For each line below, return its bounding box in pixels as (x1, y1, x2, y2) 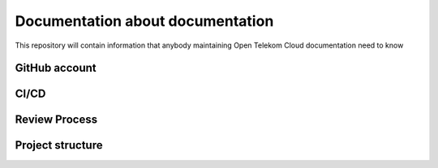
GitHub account (15, 61, 97, 75)
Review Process (15, 113, 97, 127)
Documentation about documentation (15, 12, 274, 30)
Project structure (15, 138, 103, 153)
